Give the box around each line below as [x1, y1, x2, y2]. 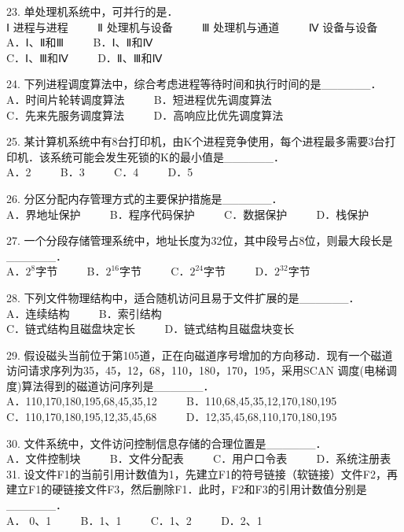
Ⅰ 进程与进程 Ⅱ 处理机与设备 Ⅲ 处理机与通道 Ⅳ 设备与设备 [6, 18, 378, 35]
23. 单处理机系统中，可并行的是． [6, 3, 178, 19]
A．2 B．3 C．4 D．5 [6, 164, 193, 180]
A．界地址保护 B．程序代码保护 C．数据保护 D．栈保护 [6, 205, 369, 222]
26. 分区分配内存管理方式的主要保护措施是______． [6, 190, 283, 206]
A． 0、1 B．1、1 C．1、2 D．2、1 [6, 512, 263, 528]
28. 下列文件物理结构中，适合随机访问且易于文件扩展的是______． [6, 289, 360, 305]
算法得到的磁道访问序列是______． [21, 377, 215, 393]
